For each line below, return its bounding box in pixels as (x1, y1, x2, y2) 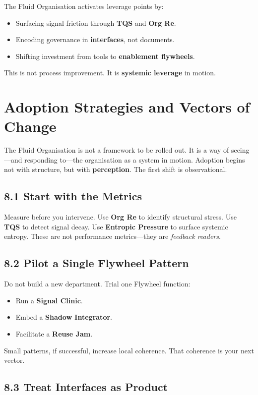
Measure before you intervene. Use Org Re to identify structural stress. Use (4, 212, 237, 222)
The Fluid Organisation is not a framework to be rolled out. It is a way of (4, 145, 229, 155)
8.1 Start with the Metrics (4, 188, 142, 204)
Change (4, 116, 57, 136)
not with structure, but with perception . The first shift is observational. (4, 164, 227, 174)
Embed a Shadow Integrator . (15, 312, 112, 322)
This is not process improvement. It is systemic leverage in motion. (4, 67, 216, 78)
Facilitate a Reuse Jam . (15, 329, 93, 339)
